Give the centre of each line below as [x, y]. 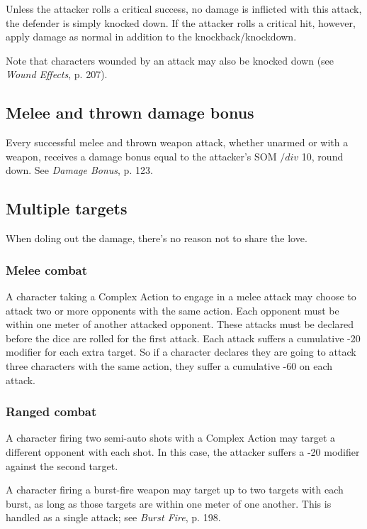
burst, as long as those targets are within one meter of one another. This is [169, 503]
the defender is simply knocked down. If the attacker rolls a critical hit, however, [181, 22]
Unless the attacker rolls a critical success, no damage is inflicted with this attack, [184, 9]
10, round [322, 156]
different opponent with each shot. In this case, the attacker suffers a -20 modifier [183, 451]
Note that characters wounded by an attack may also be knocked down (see [170, 60]
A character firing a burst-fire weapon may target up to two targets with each [175, 490]
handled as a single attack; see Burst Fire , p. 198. [113, 517]
